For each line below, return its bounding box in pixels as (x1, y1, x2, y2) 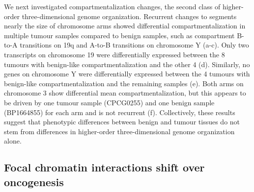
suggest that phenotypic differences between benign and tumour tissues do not (4, 117, 240, 127)
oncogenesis (4, 174, 64, 189)
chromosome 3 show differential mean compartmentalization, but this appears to (4, 88, 246, 98)
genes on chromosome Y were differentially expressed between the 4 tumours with (4, 69, 250, 79)
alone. (4, 136, 22, 146)
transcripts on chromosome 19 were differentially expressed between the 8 (4, 49, 225, 59)
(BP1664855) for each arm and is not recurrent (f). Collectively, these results (4, 107, 235, 117)
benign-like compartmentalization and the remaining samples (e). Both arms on (4, 78, 244, 88)
